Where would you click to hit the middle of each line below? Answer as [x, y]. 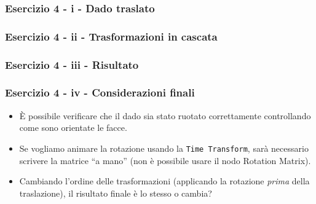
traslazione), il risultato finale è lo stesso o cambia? [116, 193]
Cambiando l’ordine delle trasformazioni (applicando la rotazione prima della [164, 181]
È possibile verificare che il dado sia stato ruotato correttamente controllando [165, 115]
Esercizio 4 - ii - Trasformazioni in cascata [111, 36]
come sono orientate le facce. [73, 127]
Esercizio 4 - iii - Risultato [72, 64]
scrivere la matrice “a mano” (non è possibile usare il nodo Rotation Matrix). [165, 160]
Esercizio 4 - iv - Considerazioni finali [100, 92]
